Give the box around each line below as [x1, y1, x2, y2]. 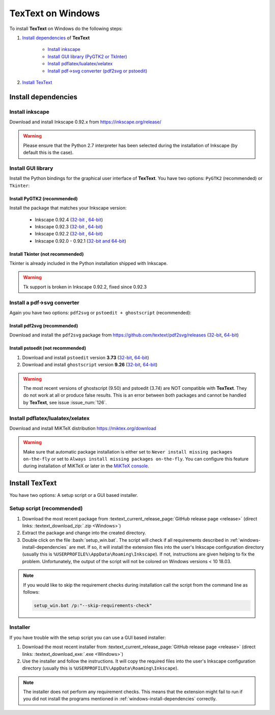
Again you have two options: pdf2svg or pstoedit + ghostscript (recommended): [9, 310, 191, 316]
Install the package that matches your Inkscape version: [9, 205, 127, 211]
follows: [23, 589, 40, 595]
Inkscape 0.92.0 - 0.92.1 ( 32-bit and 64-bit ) [35, 237, 127, 244]
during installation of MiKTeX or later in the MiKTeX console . [23, 463, 150, 469]
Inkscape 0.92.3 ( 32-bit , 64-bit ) [35, 223, 103, 229]
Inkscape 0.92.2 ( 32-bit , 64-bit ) [35, 231, 103, 237]
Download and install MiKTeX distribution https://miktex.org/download [9, 425, 156, 431]
